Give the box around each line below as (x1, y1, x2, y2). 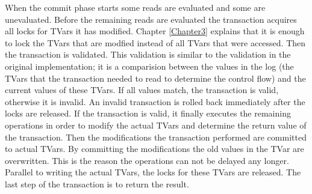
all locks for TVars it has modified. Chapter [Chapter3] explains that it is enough (5, 25, 305, 37)
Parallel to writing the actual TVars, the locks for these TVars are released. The (5, 166, 301, 178)
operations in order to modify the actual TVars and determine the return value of (5, 118, 307, 131)
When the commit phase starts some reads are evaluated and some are (5, 1, 266, 13)
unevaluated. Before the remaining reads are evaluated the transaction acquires (5, 13, 297, 25)
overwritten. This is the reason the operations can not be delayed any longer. (5, 154, 289, 166)
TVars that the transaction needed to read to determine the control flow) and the (5, 71, 306, 84)
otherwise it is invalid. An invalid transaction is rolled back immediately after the (5, 95, 305, 108)
